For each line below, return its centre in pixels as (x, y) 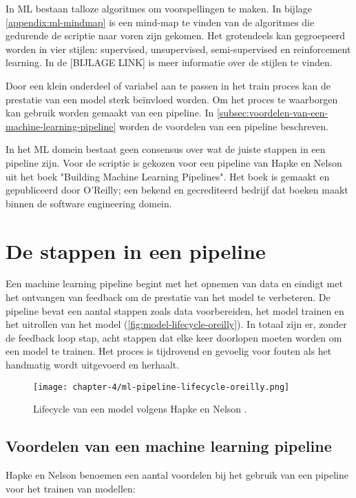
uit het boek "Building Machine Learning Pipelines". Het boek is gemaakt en (168, 176)
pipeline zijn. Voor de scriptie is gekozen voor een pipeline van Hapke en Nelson (174, 162)
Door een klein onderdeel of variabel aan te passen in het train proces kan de (168, 85)
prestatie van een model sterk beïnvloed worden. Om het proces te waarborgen (172, 99)
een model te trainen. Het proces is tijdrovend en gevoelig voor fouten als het (169, 351)
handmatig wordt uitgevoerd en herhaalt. (93, 364)
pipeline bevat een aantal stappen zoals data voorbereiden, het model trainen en (175, 310)
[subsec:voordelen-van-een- (272, 113)
